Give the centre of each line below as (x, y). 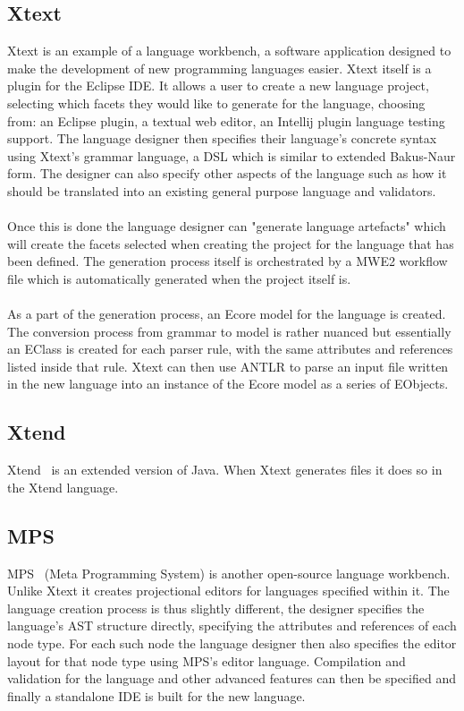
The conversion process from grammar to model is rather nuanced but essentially (229, 331)
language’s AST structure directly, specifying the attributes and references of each (232, 625)
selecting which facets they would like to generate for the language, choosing (216, 103)
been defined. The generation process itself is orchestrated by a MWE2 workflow (228, 261)
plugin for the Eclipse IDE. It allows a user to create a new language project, (218, 86)
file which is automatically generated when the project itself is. (179, 278)
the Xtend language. (63, 487)
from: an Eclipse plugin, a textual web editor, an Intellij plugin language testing (226, 120)
